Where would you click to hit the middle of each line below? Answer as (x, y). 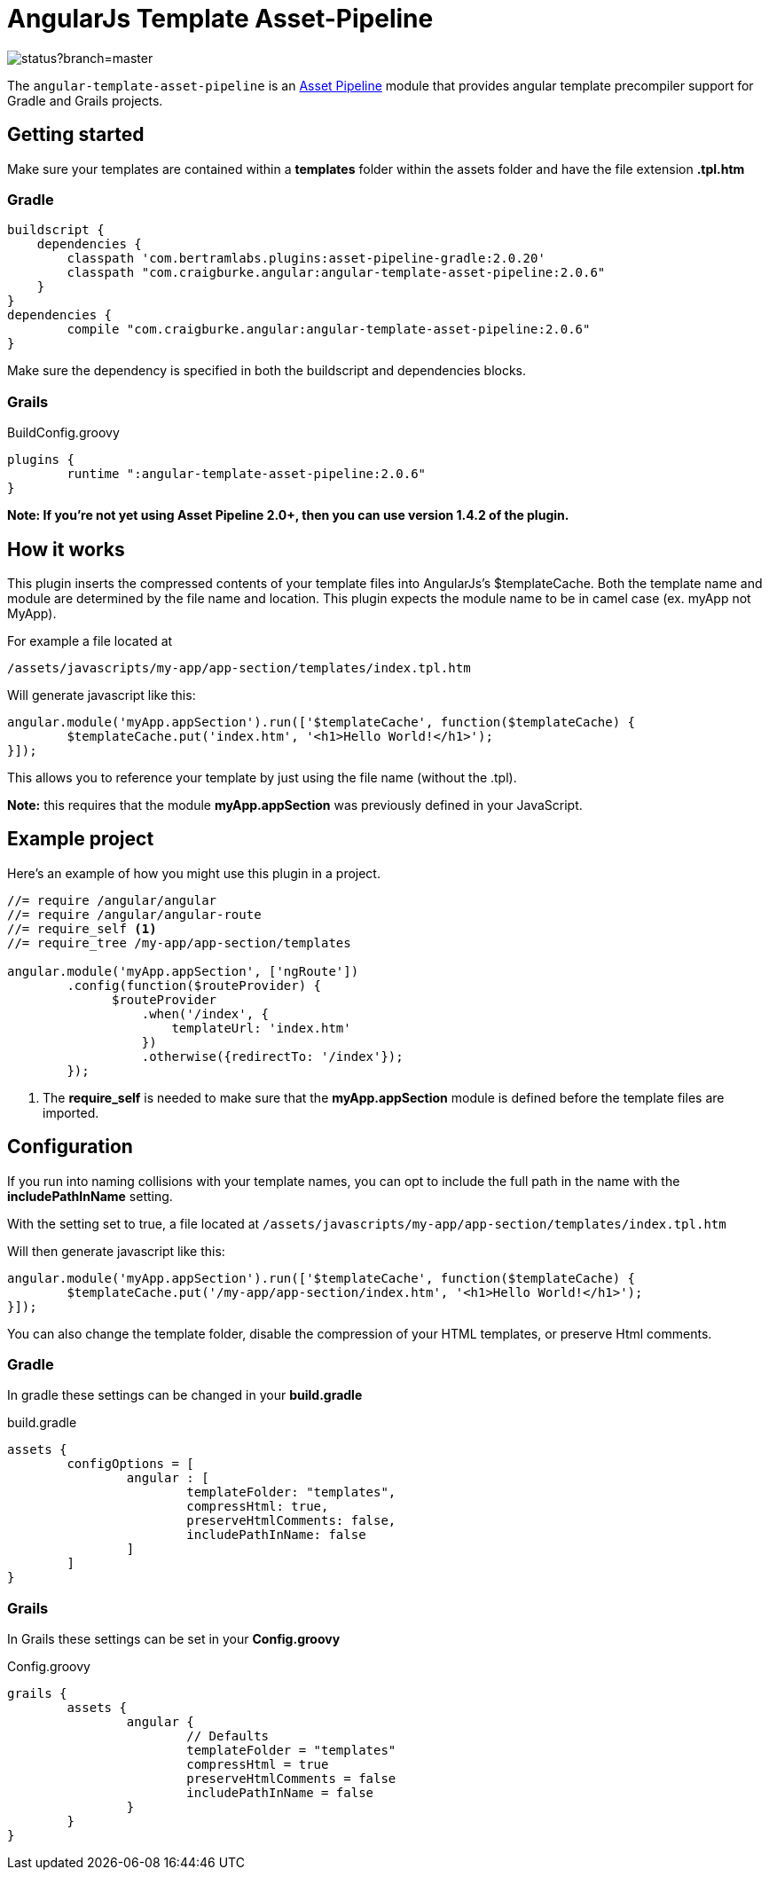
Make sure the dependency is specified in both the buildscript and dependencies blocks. (267, 371)
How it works (66, 549)
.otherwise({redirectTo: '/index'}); (272, 1056)
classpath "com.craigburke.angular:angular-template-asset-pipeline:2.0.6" (336, 273)
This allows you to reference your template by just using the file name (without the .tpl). (262, 777)
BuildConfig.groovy (63, 433)
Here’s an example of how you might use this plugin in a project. (194, 873)
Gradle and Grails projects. (85, 100)
